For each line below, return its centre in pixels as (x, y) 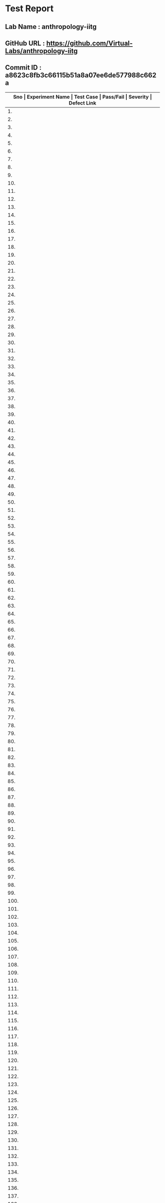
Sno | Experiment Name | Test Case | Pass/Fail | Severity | (82, 97)
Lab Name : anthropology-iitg (51, 27)
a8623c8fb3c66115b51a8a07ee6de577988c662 (81, 75)
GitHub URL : (25, 43)
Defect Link (82, 103)
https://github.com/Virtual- (90, 43)
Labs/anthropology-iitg (41, 51)
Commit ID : (23, 67)
